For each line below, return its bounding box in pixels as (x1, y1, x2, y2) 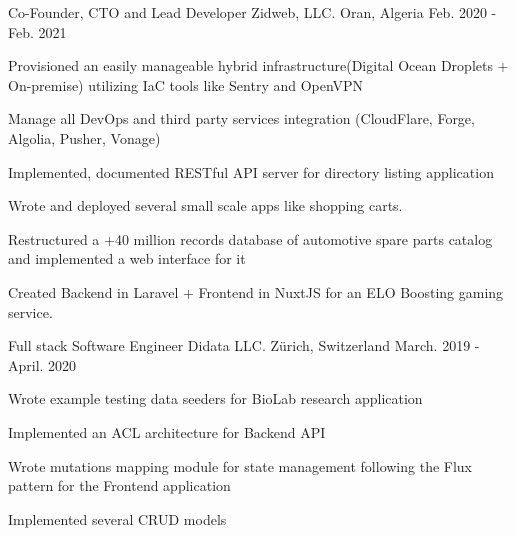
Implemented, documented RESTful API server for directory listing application (8, 161, 494, 182)
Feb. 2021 (8, 21, 67, 42)
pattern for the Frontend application (8, 475, 231, 496)
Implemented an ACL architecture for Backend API (8, 421, 326, 442)
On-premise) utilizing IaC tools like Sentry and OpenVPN (8, 74, 364, 95)
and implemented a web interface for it (8, 248, 246, 269)
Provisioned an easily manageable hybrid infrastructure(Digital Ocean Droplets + (8, 55, 509, 76)
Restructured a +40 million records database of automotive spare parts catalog (8, 228, 493, 249)
